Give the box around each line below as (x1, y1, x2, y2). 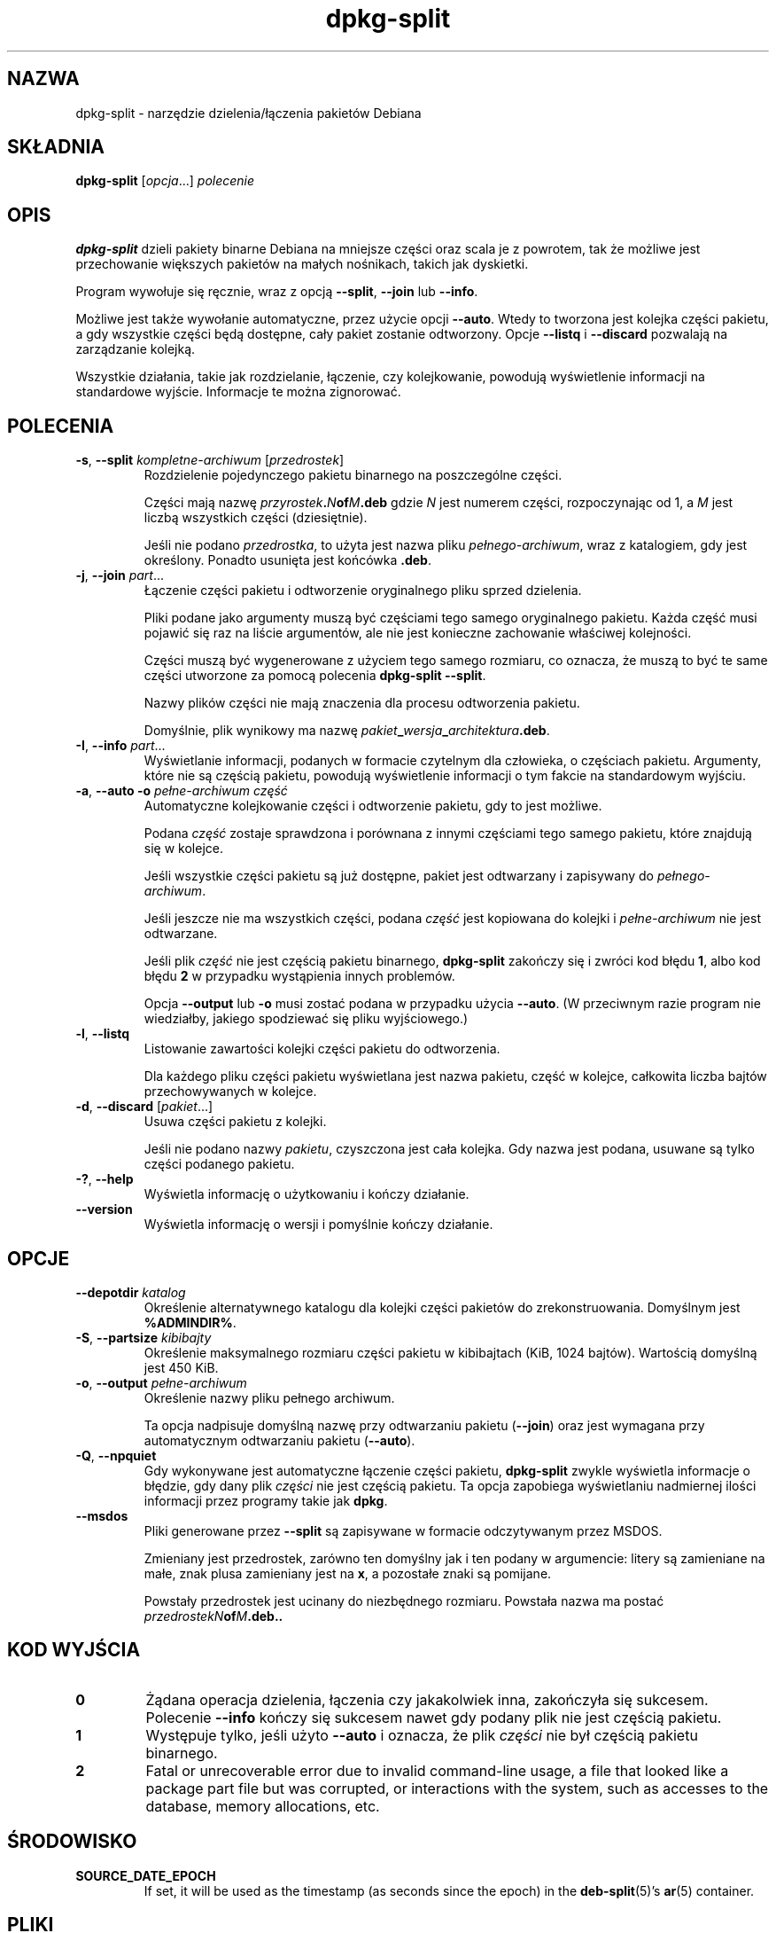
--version (75, 1201, 133, 1217)
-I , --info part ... (75, 738, 166, 754)
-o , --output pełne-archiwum (75, 1374, 247, 1390)
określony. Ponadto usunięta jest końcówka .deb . (144, 552, 431, 568)
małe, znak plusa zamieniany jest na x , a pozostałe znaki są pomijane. (144, 1565, 552, 1581)
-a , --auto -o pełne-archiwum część (75, 783, 288, 799)
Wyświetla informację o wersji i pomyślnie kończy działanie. (144, 1217, 493, 1233)
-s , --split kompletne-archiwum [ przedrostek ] (75, 452, 345, 468)
